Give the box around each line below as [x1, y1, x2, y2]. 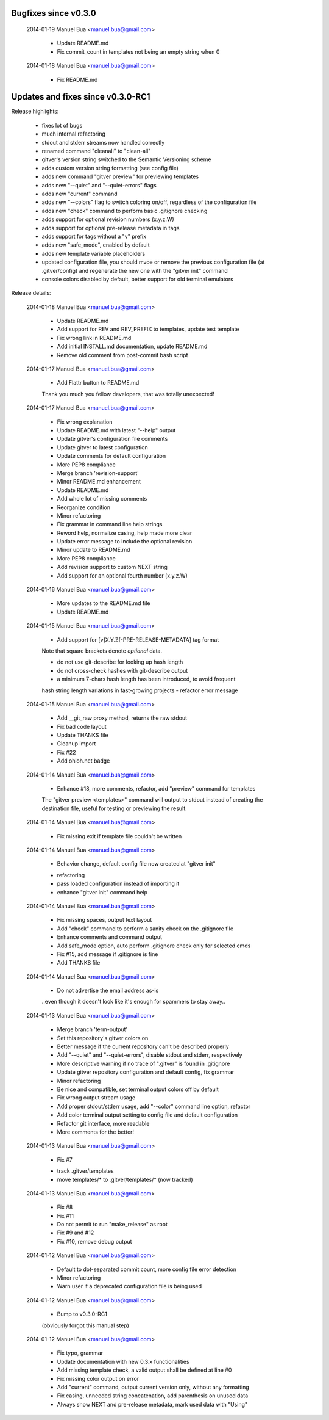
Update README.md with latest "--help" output [57, 426, 176, 433]
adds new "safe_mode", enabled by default [41, 241, 150, 248]
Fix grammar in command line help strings [57, 521, 163, 528]
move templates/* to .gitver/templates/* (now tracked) [57, 1176, 193, 1183]
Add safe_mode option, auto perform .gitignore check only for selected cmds [57, 942, 251, 949]
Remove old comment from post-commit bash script [57, 351, 188, 358]
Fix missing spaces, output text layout [57, 916, 152, 924]
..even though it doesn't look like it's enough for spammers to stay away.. [41, 998, 225, 1005]
